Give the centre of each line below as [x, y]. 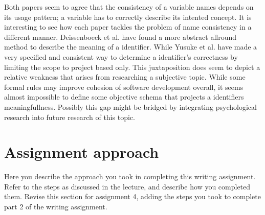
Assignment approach [82, 152]
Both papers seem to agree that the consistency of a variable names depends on [129, 7]
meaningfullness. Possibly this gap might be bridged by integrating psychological [130, 106]
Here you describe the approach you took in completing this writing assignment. [130, 176]
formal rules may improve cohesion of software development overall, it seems [124, 87]
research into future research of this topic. [70, 117]
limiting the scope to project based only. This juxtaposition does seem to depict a [132, 67]
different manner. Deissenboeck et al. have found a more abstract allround [120, 37]
